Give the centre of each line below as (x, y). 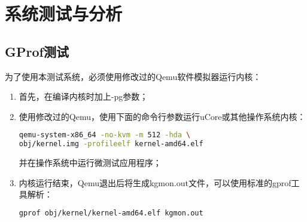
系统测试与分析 (64, 13)
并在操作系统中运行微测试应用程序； (90, 163)
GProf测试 (37, 51)
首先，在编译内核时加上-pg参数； (83, 96)
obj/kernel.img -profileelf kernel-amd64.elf (111, 144)
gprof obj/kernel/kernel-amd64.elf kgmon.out (111, 213)
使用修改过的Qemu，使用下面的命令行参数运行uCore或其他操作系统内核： (162, 116)
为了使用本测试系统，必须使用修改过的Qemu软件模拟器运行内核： (133, 76)
